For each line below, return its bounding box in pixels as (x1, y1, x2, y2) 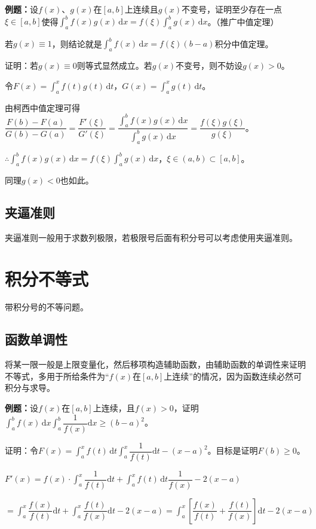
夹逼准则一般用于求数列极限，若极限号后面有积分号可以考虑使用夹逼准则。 (5, 231, 297, 243)
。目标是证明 (207, 444, 258, 457)
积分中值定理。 (214, 37, 274, 50)
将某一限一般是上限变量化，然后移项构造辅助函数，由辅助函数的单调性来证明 (5, 358, 306, 371)
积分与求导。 (5, 381, 55, 394)
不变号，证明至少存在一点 (182, 3, 283, 15)
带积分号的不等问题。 (5, 301, 88, 313)
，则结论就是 (51, 37, 102, 50)
